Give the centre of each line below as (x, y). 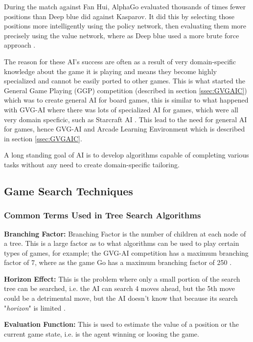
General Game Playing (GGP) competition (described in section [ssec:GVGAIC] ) (126, 90)
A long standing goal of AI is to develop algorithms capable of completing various (126, 155)
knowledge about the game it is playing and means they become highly (110, 71)
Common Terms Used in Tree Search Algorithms (103, 215)
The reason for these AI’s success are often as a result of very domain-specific (120, 61)
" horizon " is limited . (35, 307)
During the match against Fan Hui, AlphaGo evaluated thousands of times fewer (125, 6)
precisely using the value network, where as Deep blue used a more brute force (122, 35)
